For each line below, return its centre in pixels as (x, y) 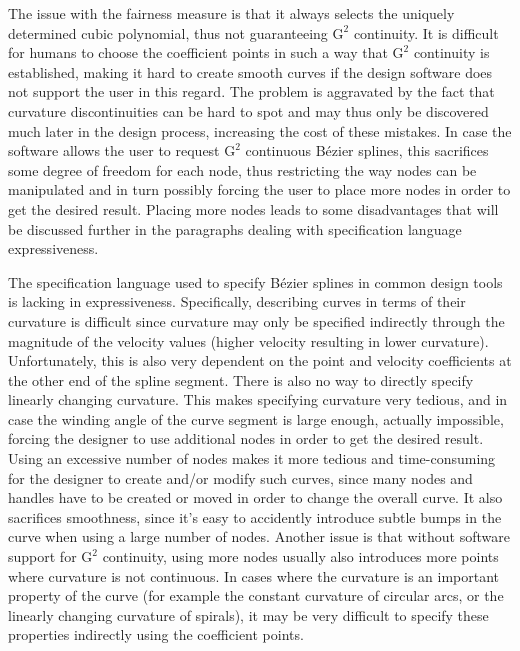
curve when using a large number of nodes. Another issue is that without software (259, 536)
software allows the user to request (114, 150)
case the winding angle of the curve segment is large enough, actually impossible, (256, 418)
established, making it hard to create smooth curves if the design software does (250, 71)
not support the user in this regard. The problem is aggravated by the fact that (251, 91)
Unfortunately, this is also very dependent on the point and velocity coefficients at (260, 360)
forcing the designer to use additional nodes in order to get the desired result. (246, 438)
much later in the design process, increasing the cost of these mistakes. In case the (260, 130)
